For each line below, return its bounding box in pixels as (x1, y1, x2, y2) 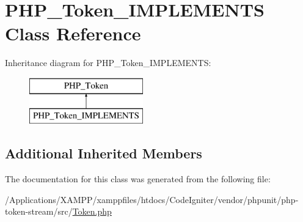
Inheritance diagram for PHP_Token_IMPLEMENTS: (5, 56, 211, 69)
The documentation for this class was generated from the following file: (5, 172, 271, 185)
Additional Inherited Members (5, 144, 202, 163)
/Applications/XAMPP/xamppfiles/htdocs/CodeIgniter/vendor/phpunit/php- (5, 193, 299, 205)
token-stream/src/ (5, 205, 73, 218)
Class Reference (5, 21, 141, 46)
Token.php (72, 205, 112, 218)
